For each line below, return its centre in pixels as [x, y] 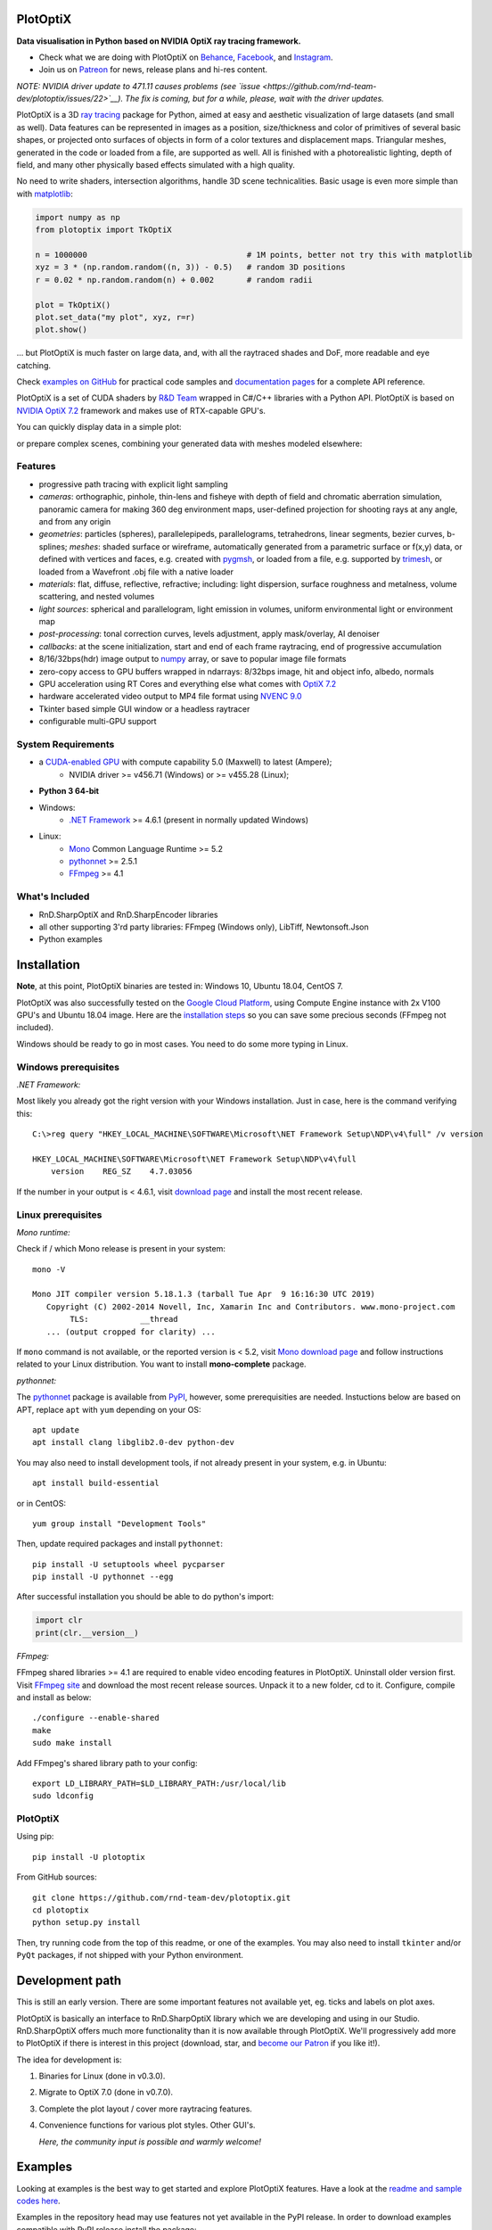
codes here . [39, 2201]
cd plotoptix [61, 1910]
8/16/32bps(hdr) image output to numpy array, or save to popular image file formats [193, 659]
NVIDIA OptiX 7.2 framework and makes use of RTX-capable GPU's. [141, 410]
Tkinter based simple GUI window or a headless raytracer [144, 708]
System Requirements [66, 744]
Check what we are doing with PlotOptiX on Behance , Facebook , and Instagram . [186, 57]
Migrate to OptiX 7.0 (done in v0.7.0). [106, 2093]
